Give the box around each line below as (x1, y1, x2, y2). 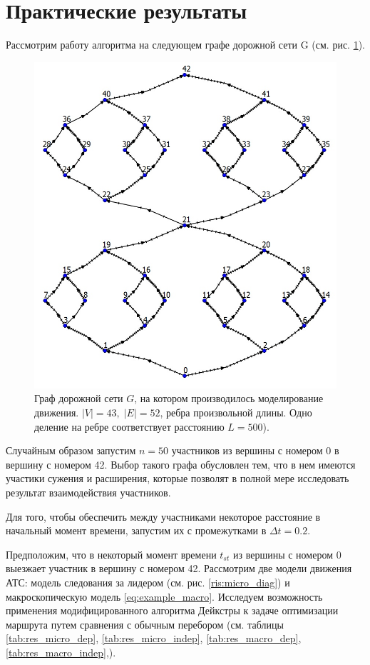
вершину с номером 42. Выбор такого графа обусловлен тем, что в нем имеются (6, 456, 356, 471)
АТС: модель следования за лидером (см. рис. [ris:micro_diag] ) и (6, 574, 290, 589)
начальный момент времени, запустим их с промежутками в (6, 523, 267, 538)
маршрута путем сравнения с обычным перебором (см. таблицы (6, 616, 284, 631)
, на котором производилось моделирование (134, 391, 324, 406)
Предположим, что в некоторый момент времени (6, 546, 217, 561)
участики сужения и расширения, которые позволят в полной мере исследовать (6, 471, 349, 486)
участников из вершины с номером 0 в (171, 443, 339, 458)
